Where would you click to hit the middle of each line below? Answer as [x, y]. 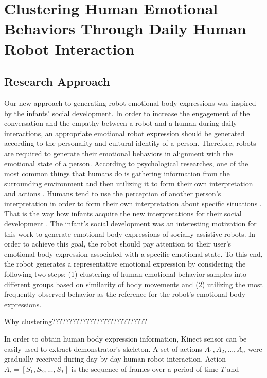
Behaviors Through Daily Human [125, 29]
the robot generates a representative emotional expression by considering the [125, 264]
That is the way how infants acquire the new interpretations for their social [123, 213]
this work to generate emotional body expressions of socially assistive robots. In [130, 233]
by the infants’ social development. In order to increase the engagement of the [127, 113]
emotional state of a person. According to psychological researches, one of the [126, 163]
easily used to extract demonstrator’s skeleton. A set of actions [103, 348]
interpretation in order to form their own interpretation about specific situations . [133, 203]
